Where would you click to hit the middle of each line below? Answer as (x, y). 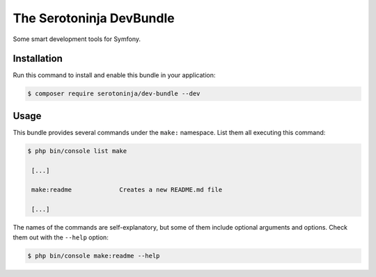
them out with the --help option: (61, 237)
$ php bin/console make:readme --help (94, 255)
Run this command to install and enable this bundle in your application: (114, 75)
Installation (38, 59)
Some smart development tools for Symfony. (77, 39)
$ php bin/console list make (77, 151)
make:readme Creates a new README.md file (127, 190)
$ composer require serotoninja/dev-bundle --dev (114, 94)
